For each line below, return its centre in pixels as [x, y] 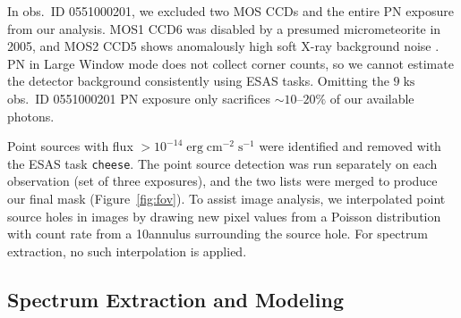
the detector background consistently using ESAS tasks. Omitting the [198, 81]
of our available [372, 98]
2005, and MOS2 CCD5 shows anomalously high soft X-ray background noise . [223, 46]
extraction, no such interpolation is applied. [127, 251]
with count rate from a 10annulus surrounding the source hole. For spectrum [218, 234]
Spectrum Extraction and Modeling [175, 299]
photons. [31, 116]
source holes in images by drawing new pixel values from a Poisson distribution [224, 216]
